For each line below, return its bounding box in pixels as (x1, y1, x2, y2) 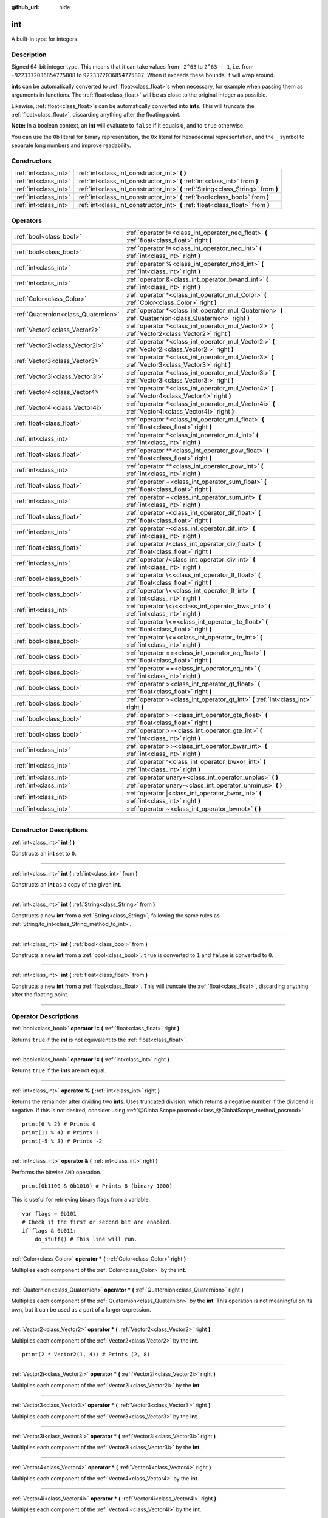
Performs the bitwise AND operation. (11, 1168, 101, 1176)
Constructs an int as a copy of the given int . (11, 880, 121, 888)
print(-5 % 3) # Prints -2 (22, 1137, 103, 1145)
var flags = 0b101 (22, 1210, 77, 1217)
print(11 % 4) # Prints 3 (22, 1129, 100, 1136)
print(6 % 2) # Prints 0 (22, 1120, 96, 1128)
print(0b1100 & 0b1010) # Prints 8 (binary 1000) (22, 1182, 173, 1190)
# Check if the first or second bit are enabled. (22, 1219, 173, 1226)
